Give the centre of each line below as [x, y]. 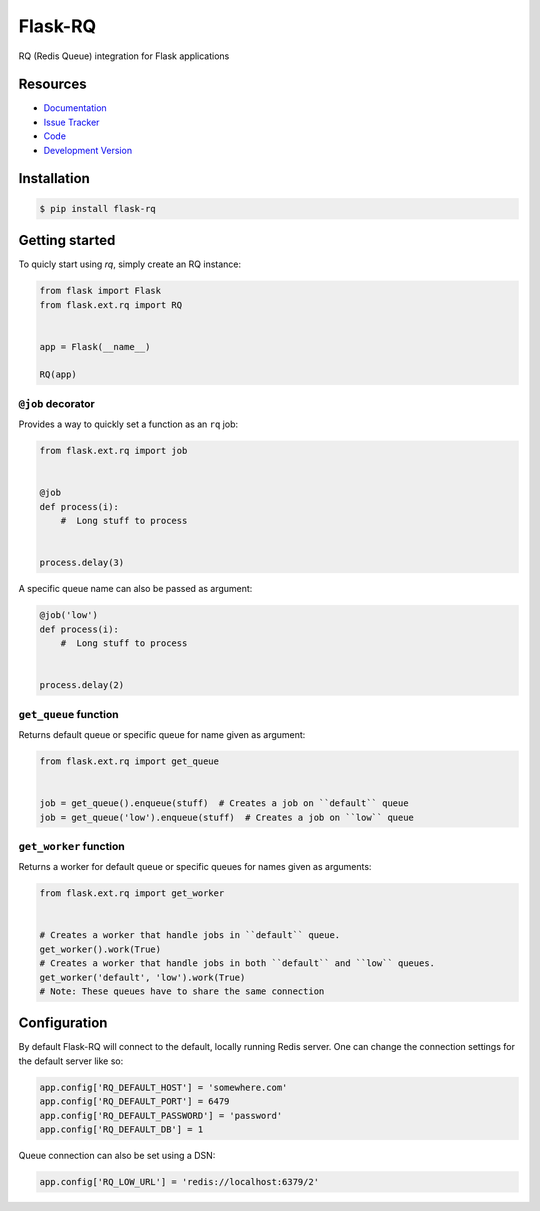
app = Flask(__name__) [95, 346]
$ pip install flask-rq [98, 208]
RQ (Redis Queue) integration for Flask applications [124, 56]
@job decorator [56, 403]
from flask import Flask [100, 291]
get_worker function [71, 846]
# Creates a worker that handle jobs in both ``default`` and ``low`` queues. [237, 963]
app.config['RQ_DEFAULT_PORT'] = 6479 [134, 1101]
